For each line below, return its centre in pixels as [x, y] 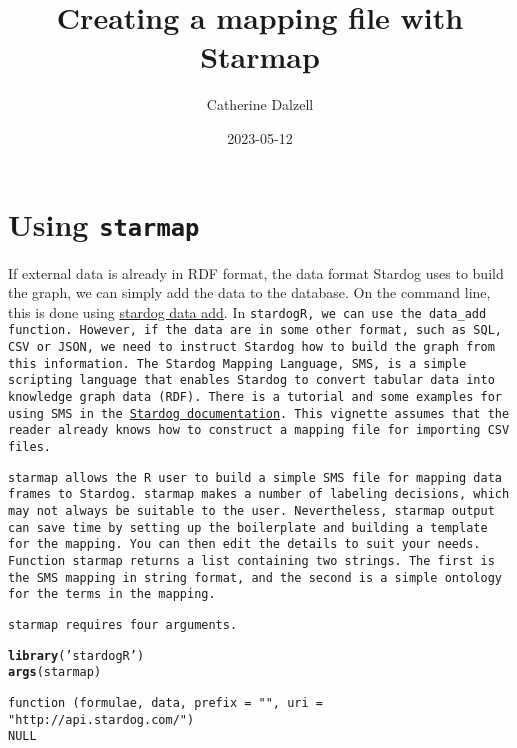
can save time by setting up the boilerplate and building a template [248, 527]
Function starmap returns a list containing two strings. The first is [251, 560]
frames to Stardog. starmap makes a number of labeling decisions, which [259, 494]
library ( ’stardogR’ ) [76, 655]
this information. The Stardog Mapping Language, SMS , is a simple [237, 363]
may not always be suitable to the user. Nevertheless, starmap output [251, 510]
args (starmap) [55, 672]
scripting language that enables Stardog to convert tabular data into [251, 380]
